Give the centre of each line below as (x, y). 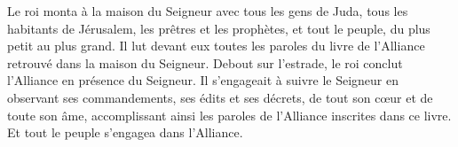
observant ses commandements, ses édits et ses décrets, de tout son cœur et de (220, 97)
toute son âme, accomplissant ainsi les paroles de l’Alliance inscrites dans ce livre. (229, 115)
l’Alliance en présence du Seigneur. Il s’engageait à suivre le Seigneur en (203, 80)
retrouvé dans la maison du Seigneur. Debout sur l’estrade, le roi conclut (205, 62)
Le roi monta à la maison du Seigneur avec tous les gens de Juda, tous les (208, 11)
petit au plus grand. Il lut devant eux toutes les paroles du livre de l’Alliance (216, 46)
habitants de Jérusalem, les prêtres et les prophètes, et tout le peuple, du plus (219, 28)
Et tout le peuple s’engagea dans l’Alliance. (125, 132)
